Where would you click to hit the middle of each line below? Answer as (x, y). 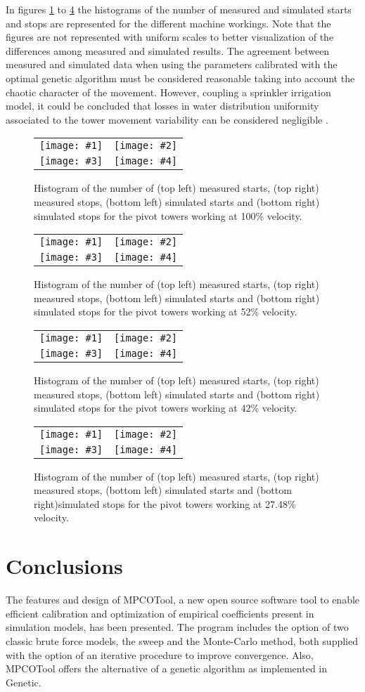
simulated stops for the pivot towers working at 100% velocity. (168, 215)
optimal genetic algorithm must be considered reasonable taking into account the (180, 78)
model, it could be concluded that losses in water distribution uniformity (162, 106)
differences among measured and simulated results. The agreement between (168, 50)
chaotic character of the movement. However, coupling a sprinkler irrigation (168, 92)
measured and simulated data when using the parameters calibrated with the (172, 64)
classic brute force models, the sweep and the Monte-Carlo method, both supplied (182, 640)
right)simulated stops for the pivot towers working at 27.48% (165, 503)
